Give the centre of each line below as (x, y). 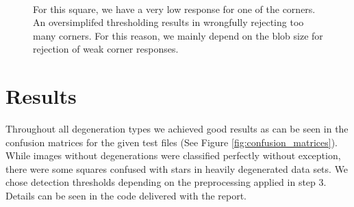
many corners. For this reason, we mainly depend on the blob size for (178, 35)
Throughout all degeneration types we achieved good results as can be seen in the (177, 129)
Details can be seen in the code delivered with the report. (126, 196)
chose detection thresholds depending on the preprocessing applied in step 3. (166, 182)
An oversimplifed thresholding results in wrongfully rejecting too (168, 22)
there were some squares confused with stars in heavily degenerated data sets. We (177, 168)
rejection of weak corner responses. (106, 49)
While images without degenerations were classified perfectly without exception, (173, 155)
